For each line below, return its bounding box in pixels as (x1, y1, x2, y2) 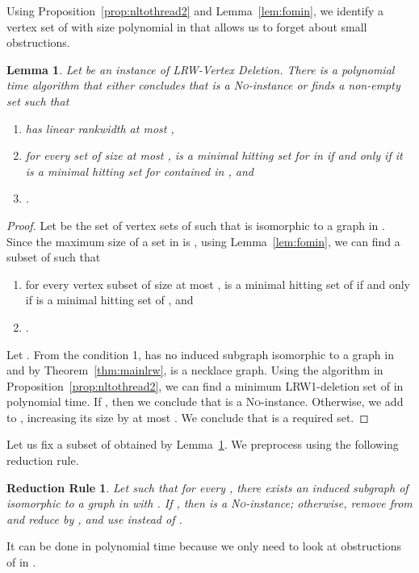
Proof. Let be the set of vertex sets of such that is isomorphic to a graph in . (6, 216, 385, 233)
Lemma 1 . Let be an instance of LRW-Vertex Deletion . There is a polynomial (6, 61, 395, 77)
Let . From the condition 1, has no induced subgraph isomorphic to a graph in (6, 345, 394, 362)
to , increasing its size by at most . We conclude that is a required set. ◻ (6, 408, 369, 425)
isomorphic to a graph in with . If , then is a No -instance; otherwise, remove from (6, 495, 413, 512)
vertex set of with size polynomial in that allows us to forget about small (6, 18, 367, 35)
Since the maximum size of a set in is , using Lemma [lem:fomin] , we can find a (6, 232, 400, 249)
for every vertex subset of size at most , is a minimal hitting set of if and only (25, 275, 410, 292)
